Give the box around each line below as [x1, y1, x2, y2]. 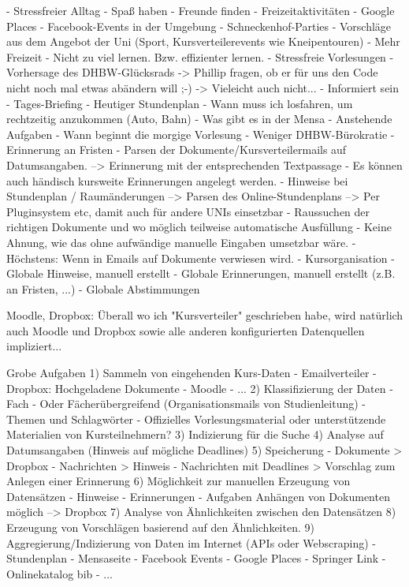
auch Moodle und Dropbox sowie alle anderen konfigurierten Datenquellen [6, 322, 365, 338]
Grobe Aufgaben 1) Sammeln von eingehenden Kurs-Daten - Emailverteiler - [6, 365, 377, 381]
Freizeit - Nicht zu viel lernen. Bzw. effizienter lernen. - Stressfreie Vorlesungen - [6, 48, 394, 65]
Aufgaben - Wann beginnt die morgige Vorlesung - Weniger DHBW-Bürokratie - [6, 125, 395, 142]
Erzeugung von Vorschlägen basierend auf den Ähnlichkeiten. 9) [6, 519, 314, 535]
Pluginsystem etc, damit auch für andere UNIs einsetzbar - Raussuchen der [6, 203, 370, 219]
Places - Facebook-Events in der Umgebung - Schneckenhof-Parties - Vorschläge [6, 17, 392, 34]
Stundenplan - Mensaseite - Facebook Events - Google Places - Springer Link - [6, 550, 386, 566]
